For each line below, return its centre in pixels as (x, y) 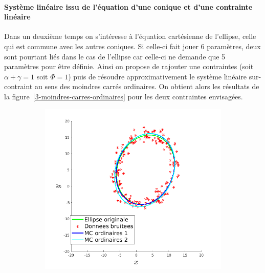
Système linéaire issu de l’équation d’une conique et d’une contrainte (128, 6)
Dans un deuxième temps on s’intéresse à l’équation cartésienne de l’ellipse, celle (130, 36)
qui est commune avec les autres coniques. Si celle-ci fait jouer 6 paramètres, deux (132, 46)
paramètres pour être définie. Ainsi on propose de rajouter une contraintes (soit (129, 66)
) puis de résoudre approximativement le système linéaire (158, 76)
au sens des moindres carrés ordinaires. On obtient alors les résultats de (147, 86)
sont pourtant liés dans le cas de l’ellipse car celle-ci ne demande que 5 (115, 56)
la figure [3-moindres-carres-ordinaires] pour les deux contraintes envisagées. (124, 96)
